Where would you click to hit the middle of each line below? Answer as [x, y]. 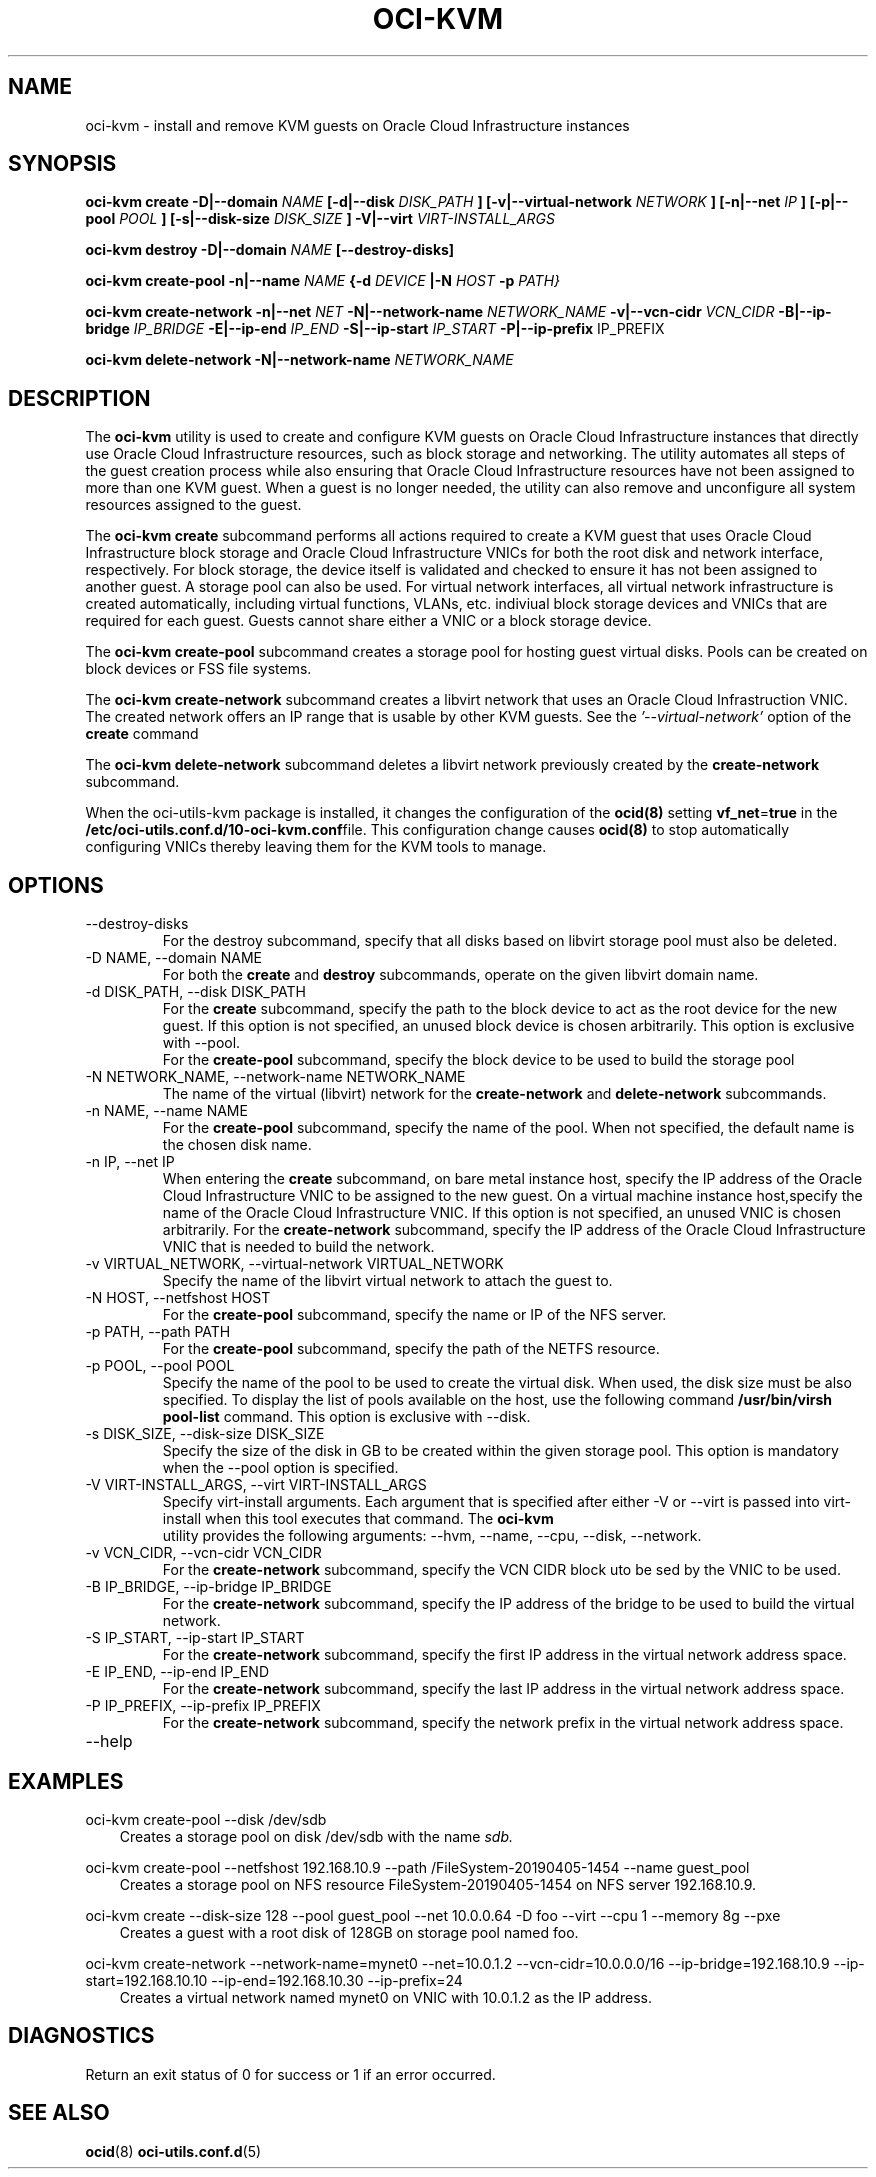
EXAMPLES [66, 1781]
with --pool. [201, 1043]
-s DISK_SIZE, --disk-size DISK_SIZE [205, 1434]
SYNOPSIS [62, 164]
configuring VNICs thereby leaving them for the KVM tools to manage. [316, 847]
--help [109, 1741]
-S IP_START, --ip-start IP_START [195, 1638]
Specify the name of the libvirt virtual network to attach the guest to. [387, 1281]
